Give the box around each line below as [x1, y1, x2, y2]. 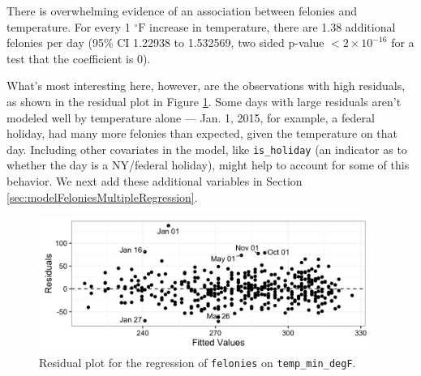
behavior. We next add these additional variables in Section [6, 173, 303, 189]
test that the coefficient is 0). [6, 49, 151, 66]
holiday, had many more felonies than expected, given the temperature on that [6, 125, 398, 142]
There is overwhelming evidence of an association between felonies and [6, 2, 358, 19]
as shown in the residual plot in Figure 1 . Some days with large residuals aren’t [6, 92, 402, 109]
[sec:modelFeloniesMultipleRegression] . [6, 188, 198, 205]
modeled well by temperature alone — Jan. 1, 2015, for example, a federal [6, 109, 375, 126]
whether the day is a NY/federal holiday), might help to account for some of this [6, 156, 410, 173]
